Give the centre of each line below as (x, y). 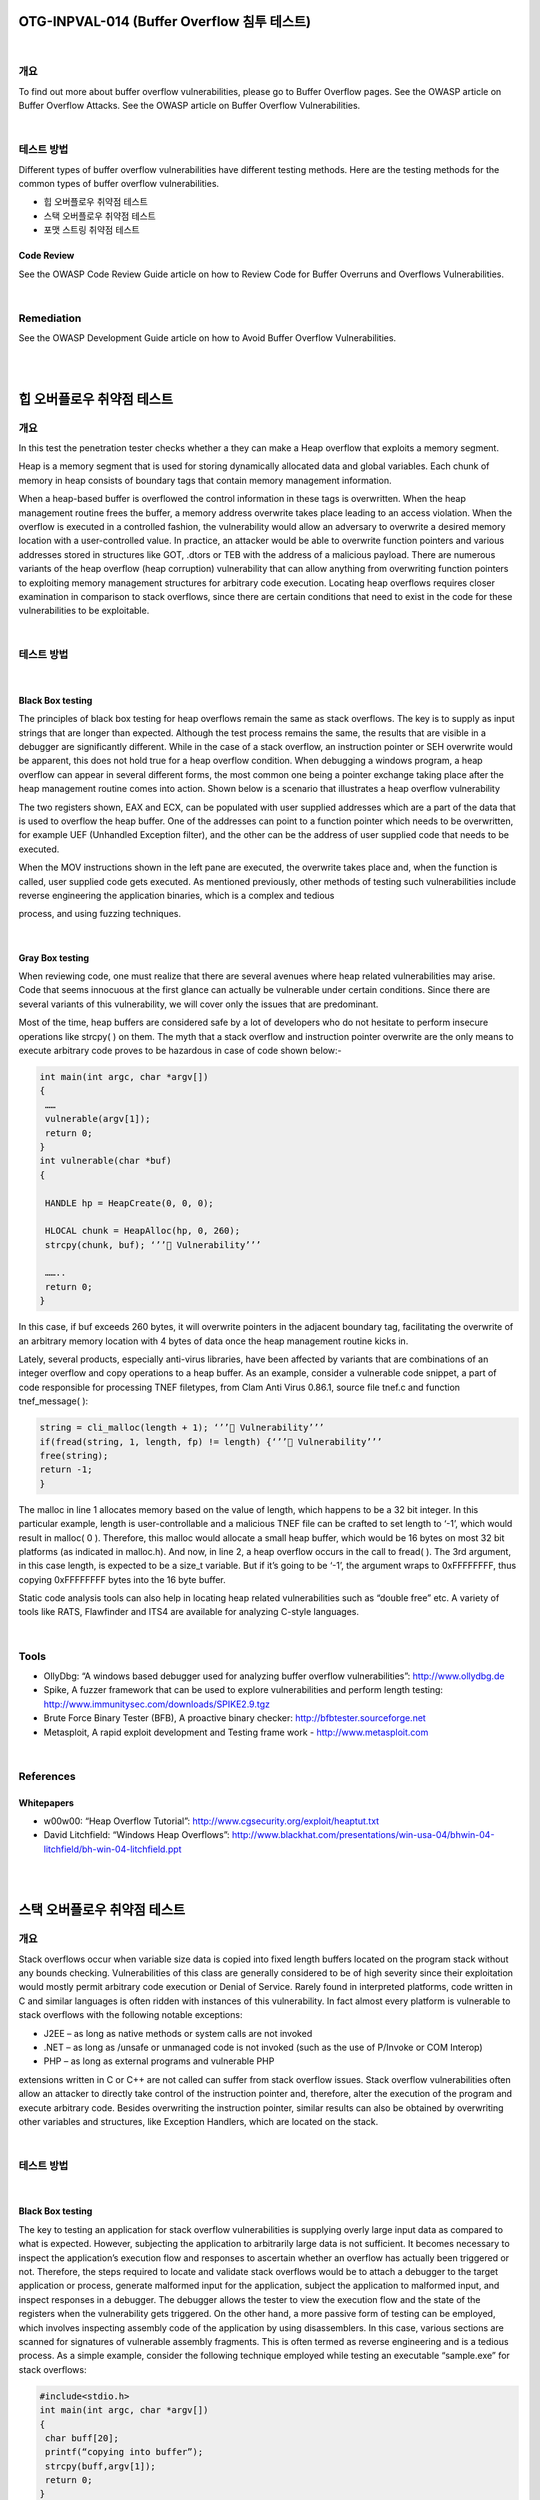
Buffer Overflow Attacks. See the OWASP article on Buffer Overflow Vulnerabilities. (189, 106)
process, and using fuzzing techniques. (100, 914)
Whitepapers (46, 1802)
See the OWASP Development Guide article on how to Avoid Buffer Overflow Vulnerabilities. (207, 338)
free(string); (74, 1455)
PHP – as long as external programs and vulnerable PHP (159, 2061)
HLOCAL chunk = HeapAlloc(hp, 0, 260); (142, 1231)
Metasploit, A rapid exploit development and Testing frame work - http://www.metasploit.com (236, 1732)
